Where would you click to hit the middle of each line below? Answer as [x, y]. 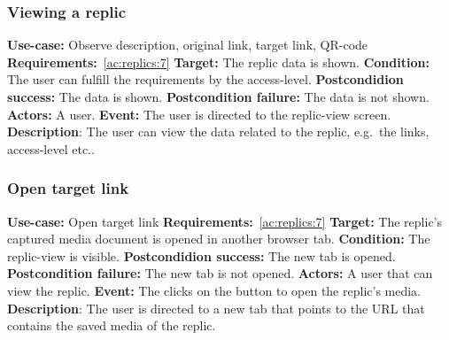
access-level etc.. [51, 148]
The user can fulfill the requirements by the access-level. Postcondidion [205, 79]
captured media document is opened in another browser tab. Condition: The [219, 239]
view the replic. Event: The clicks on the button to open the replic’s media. [214, 290]
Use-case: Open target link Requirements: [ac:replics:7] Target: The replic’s [224, 221]
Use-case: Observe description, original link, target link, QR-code [188, 45]
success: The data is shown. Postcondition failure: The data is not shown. [218, 97]
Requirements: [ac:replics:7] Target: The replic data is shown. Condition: [218, 62]
